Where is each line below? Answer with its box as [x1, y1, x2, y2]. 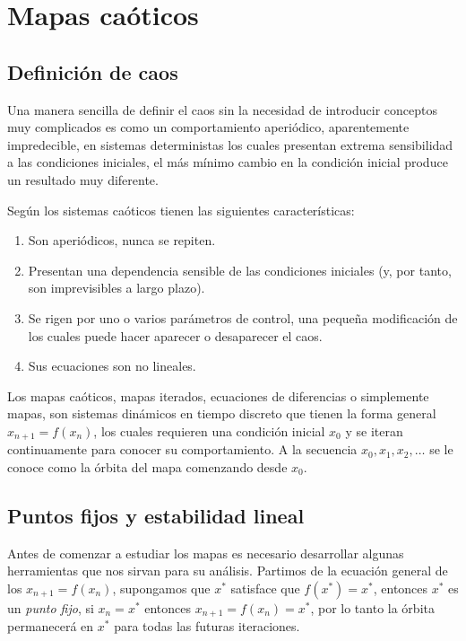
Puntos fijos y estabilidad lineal [7, 501, 305, 529]
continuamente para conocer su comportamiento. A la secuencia [7, 440, 358, 459]
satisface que [230, 578, 300, 597]
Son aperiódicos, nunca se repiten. [28, 231, 216, 250]
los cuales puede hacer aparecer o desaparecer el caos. [28, 326, 323, 345]
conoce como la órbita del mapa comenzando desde [7, 457, 288, 476]
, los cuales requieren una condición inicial [93, 421, 325, 440]
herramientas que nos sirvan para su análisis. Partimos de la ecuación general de [7, 561, 448, 580]
